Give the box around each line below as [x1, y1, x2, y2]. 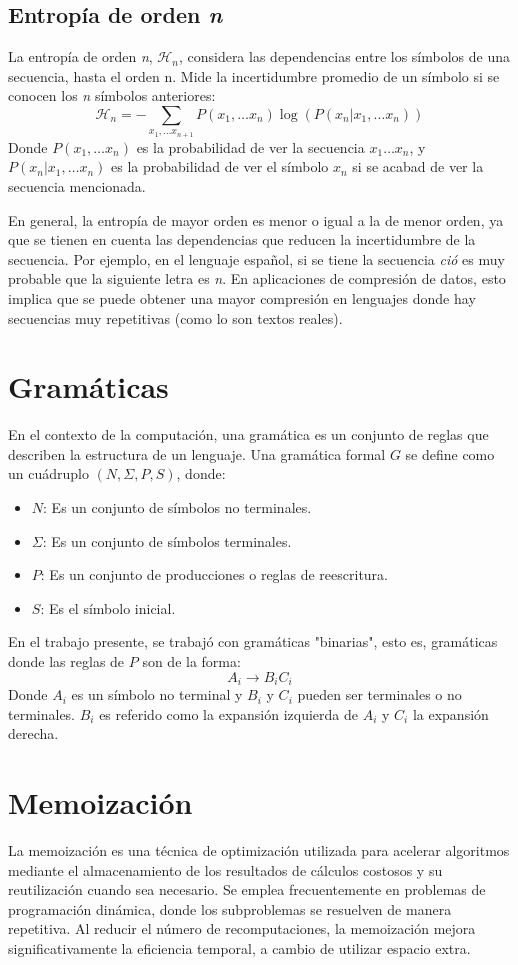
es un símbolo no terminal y [71, 684, 243, 705]
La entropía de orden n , [8, 46, 153, 67]
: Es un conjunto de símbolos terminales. [42, 530, 292, 551]
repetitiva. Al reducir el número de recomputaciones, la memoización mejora [8, 918, 476, 939]
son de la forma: [142, 651, 241, 671]
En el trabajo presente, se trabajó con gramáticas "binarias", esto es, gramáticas [8, 631, 498, 652]
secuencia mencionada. [8, 175, 146, 196]
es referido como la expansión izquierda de [99, 703, 359, 724]
